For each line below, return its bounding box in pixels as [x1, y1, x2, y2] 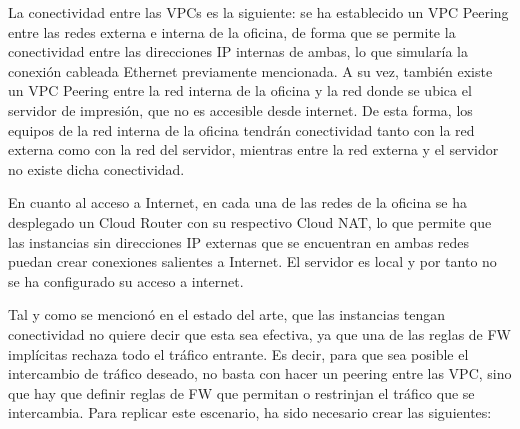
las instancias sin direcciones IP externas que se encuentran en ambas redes [8, 231, 470, 252]
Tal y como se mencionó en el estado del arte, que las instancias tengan [8, 304, 446, 325]
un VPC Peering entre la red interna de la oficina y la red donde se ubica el [8, 80, 472, 101]
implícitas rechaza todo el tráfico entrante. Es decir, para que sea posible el [8, 343, 469, 364]
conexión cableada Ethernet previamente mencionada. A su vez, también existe [8, 60, 493, 81]
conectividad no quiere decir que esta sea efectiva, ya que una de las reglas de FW [8, 323, 512, 344]
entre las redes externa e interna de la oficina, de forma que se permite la [8, 21, 456, 42]
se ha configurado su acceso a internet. [8, 270, 244, 291]
